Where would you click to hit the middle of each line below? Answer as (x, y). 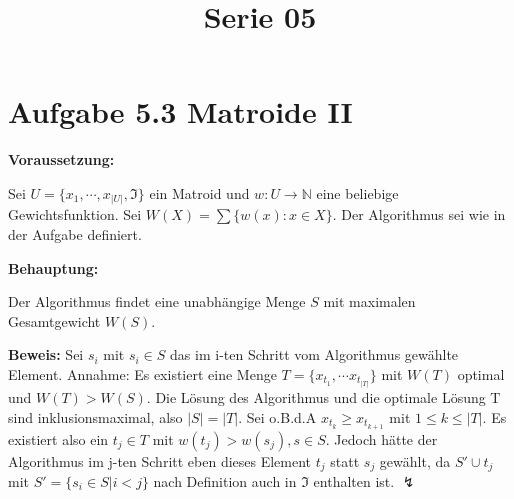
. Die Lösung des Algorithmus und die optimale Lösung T (323, 397)
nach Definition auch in (225, 481)
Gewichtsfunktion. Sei (75, 214)
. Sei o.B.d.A (277, 416)
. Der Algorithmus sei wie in (419, 214)
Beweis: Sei (46, 354)
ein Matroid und (199, 192)
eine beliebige (357, 192)
